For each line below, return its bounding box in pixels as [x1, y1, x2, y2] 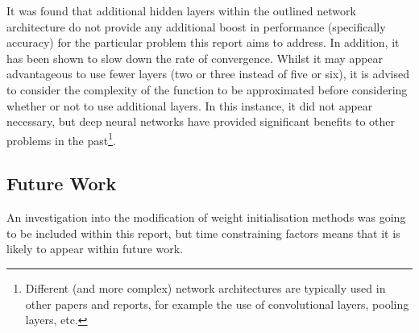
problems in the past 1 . [6, 129, 116, 148]
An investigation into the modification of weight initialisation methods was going [6, 209, 406, 226]
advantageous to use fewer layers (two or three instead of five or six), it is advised [6, 65, 410, 82]
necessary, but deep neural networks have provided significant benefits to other [6, 113, 396, 130]
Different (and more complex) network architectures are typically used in [25, 279, 386, 296]
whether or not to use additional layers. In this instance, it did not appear [6, 97, 373, 114]
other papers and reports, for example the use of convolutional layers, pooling [25, 295, 409, 312]
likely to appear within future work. [6, 240, 184, 257]
